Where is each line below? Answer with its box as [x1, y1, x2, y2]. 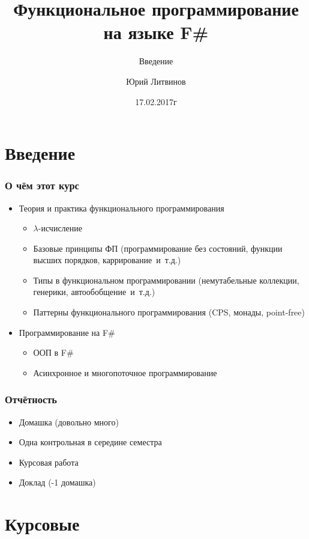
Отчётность [5, 392, 57, 407]
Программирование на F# [19, 326, 115, 338]
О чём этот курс [5, 178, 79, 193]
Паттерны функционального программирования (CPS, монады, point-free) [33, 306, 305, 318]
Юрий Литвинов [126, 75, 186, 87]
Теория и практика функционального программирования [19, 201, 224, 214]
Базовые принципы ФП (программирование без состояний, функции [33, 242, 283, 254]
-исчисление [38, 222, 82, 234]
